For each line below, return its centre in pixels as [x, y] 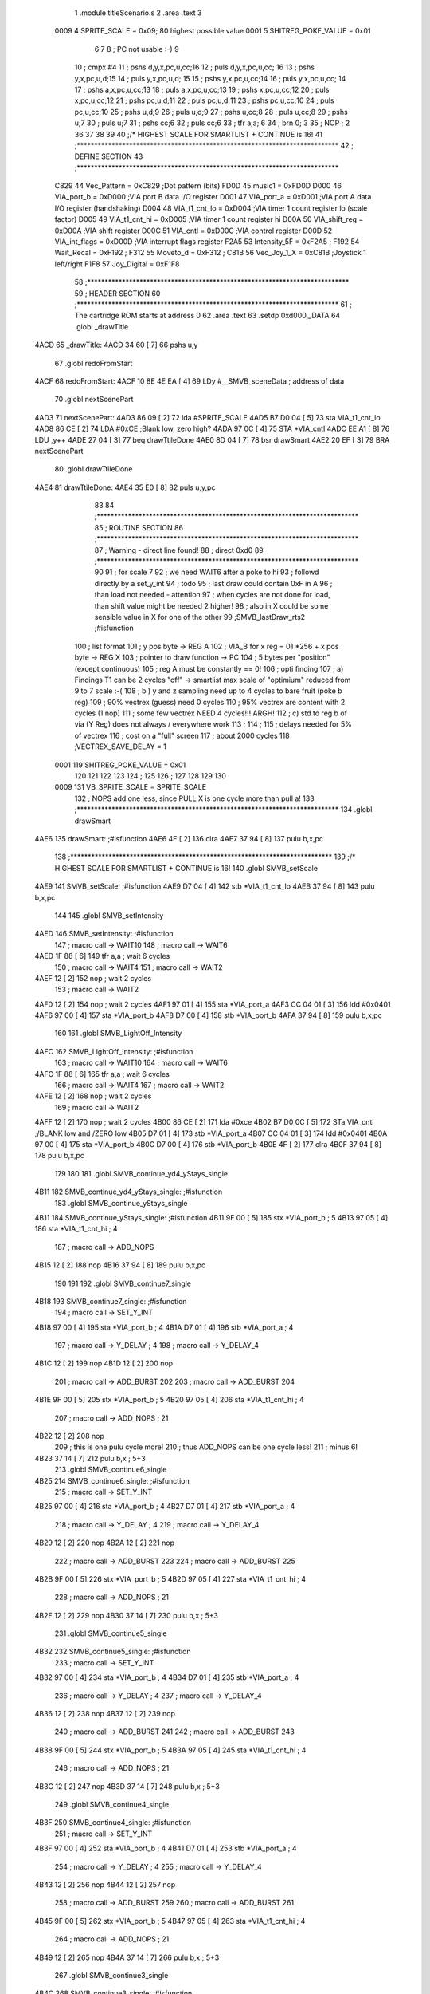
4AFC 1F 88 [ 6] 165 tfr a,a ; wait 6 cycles [102, 1074]
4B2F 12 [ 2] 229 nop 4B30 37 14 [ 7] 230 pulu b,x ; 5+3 [127, 1615]
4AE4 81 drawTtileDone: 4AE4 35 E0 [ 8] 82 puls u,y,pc [125, 487]
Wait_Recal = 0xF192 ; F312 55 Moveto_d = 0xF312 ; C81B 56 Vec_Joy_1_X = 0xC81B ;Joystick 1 [210, 253]
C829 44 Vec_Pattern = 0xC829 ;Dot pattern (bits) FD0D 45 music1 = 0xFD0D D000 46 [198, 186]
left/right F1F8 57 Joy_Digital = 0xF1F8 [117, 264]
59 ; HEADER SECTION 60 [117, 293]
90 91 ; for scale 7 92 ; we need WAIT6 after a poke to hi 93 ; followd [207, 572]
